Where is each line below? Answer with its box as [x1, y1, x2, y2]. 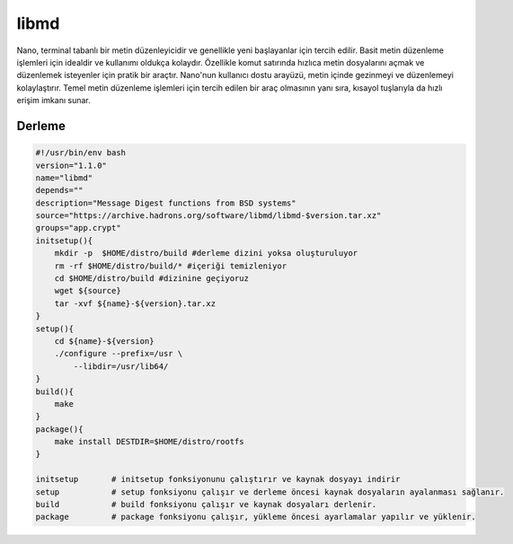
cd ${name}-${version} [54, 336, 155, 346]
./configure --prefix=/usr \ [54, 348, 183, 359]
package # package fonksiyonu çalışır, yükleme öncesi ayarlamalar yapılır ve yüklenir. [35, 512, 476, 522]
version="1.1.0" [35, 160, 108, 171]
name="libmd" [35, 172, 93, 183]
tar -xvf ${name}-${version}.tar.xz [54, 298, 216, 309]
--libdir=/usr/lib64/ [73, 361, 169, 372]
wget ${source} [54, 285, 121, 296]
